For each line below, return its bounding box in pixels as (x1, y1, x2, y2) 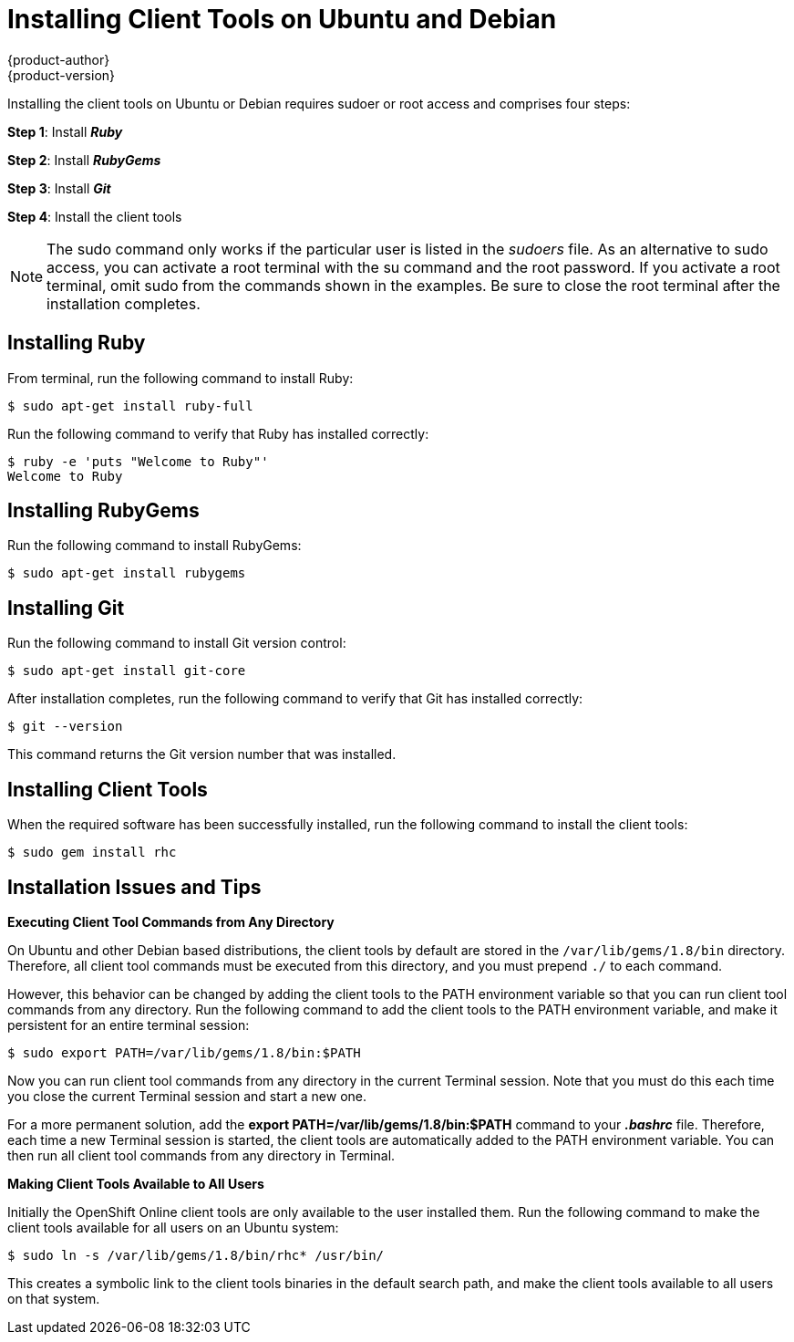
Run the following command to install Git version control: (7, 635, 346, 651)
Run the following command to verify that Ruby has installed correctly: (7, 425, 429, 442)
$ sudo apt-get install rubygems (7, 566, 246, 581)
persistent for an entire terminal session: (7, 1016, 250, 1033)
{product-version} (7, 67, 116, 83)
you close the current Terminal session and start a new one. (7, 1087, 367, 1104)
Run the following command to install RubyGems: (7, 537, 302, 554)
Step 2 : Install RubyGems (7, 151, 161, 168)
